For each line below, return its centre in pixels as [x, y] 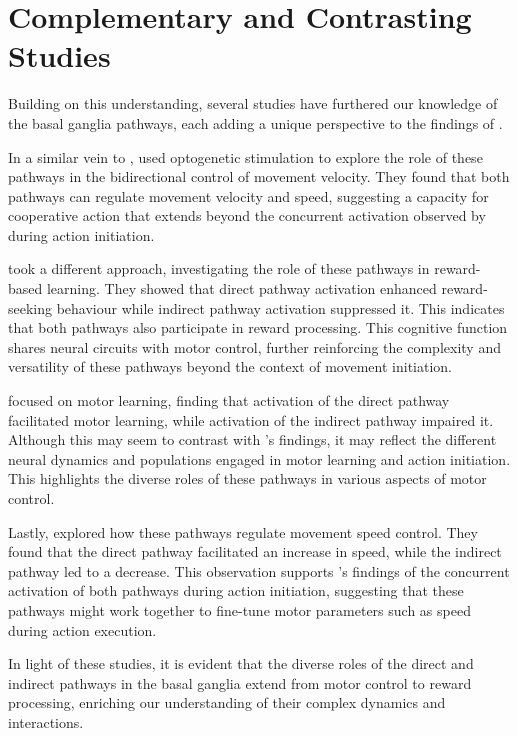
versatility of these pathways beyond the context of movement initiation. [230, 366]
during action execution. [82, 629]
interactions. [46, 721]
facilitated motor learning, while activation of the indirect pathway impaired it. [251, 419]
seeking [30, 307]
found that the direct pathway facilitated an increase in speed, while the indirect [255, 551]
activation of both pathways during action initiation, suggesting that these [236, 590]
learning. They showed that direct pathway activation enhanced [241, 288]
